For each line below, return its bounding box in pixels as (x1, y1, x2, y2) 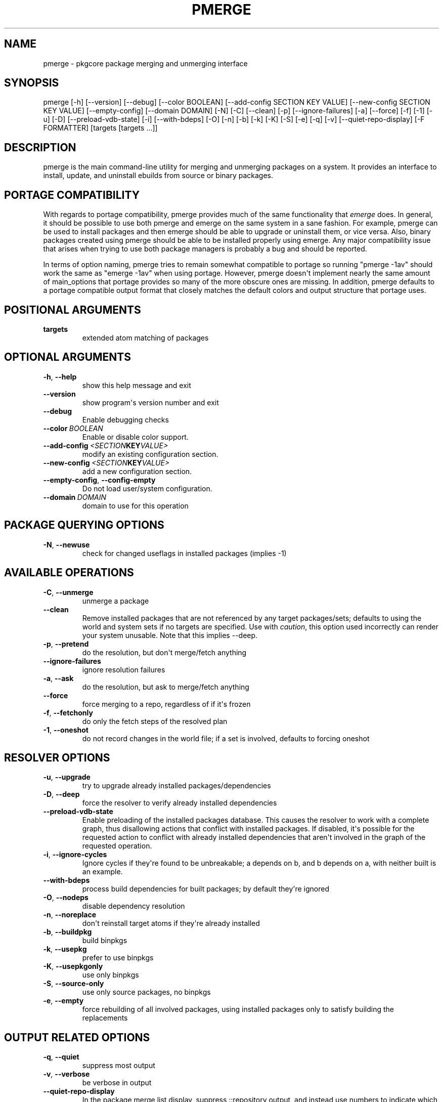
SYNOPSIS (4, 76, 59, 90)
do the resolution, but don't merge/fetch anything (82, 648, 247, 657)
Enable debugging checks (82, 415, 169, 424)
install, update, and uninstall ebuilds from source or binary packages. (43, 171, 274, 180)
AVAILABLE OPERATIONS (4, 566, 134, 579)
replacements (82, 1013, 128, 1023)
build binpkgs (82, 936, 127, 945)
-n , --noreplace (43, 910, 97, 919)
